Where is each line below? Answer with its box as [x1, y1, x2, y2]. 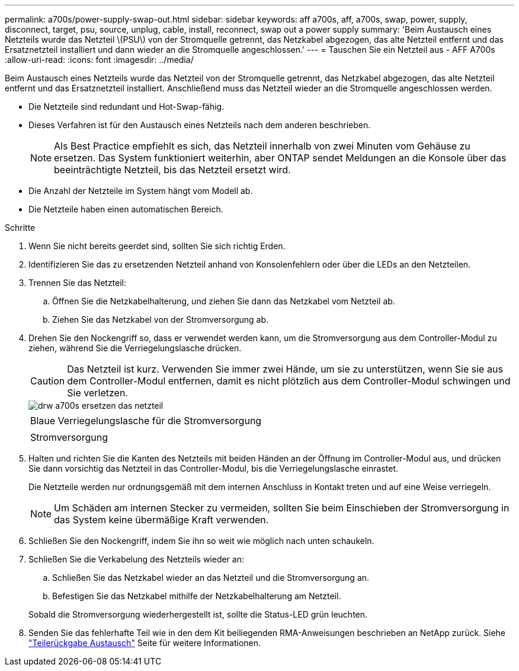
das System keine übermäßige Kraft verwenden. [54, 514, 269, 526]
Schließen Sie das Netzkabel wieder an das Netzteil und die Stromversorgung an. [52, 573, 370, 583]
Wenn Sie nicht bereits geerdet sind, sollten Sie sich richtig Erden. [28, 241, 286, 251]
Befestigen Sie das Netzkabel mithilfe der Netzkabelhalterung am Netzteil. [52, 591, 341, 601]
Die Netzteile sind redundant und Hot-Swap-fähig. [28, 101, 225, 112]
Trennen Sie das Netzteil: [28, 278, 127, 288]
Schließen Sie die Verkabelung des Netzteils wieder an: [28, 554, 244, 564]
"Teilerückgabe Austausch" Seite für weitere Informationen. [28, 638, 261, 648]
